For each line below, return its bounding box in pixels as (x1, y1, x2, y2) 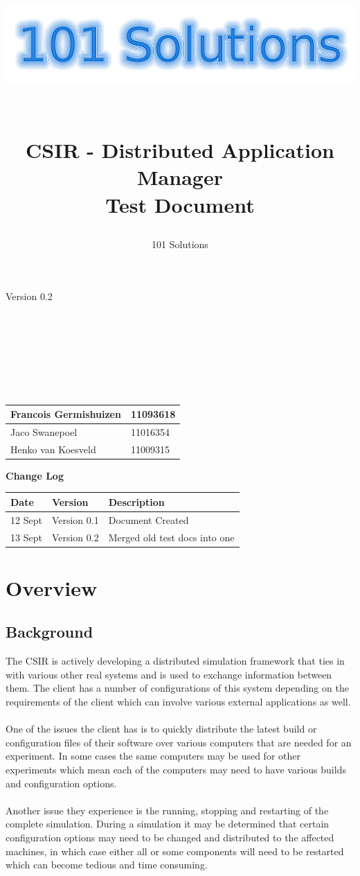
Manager (137, 163, 223, 191)
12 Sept (10, 512, 42, 527)
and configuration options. (6, 776, 117, 790)
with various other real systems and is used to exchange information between (6, 667, 332, 681)
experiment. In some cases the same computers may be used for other (6, 748, 300, 763)
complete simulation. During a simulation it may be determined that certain (6, 816, 330, 831)
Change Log (6, 468, 64, 482)
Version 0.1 (51, 512, 99, 527)
